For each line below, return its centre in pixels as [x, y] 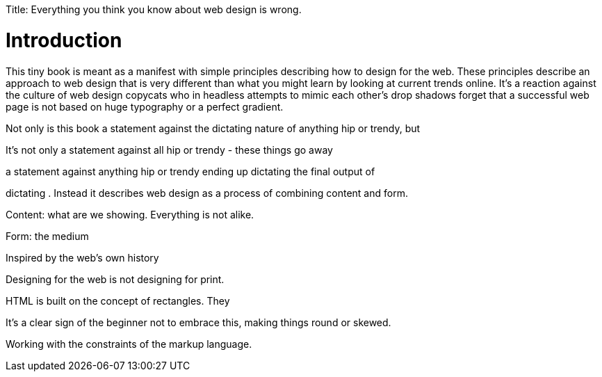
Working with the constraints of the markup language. [129, 344]
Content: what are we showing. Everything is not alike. [130, 214]
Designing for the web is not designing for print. [115, 279]
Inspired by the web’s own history [82, 257]
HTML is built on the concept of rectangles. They [118, 300]
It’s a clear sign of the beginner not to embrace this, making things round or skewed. [198, 322]
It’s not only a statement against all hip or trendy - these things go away [169, 150]
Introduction [64, 40]
